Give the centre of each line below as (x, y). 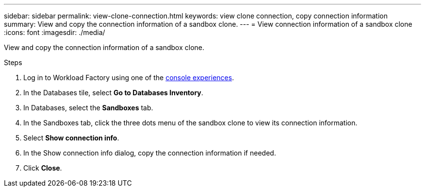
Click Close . (43, 168)
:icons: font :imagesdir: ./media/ (55, 32)
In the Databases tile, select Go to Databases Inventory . (113, 93)
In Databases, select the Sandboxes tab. (88, 108)
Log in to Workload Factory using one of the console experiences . (129, 78)
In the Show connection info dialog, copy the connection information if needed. (150, 153)
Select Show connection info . (71, 138)
